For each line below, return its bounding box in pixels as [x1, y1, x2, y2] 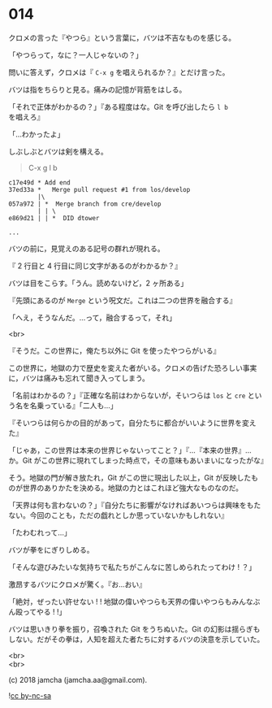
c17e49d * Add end [8, 178, 71, 187]
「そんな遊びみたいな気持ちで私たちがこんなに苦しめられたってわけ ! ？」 [8, 562, 257, 571]
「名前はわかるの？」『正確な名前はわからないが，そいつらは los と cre [8, 390, 246, 400]
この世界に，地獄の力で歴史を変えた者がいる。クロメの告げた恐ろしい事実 [8, 363, 257, 372]
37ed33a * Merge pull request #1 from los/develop [8, 185, 191, 193]
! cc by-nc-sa [8, 690, 51, 700]
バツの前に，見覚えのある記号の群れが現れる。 [8, 243, 165, 253]
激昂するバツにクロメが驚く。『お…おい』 [8, 579, 147, 589]
